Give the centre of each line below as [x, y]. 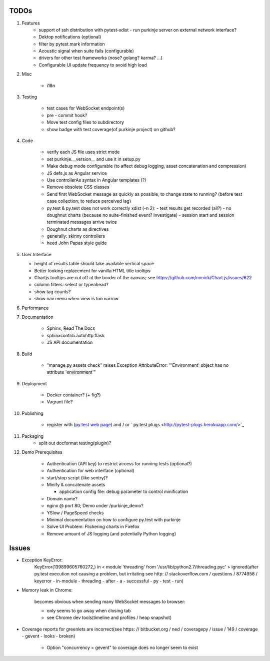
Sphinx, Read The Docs [71, 328]
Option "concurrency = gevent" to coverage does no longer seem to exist [122, 647]
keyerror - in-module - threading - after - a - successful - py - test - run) [109, 581]
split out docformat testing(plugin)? [75, 443]
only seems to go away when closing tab [89, 610]
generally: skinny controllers [76, 236]
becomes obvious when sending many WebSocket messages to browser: [110, 601]
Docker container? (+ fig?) [74, 395]
